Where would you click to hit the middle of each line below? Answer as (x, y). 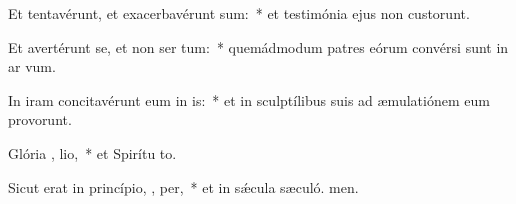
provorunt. (40, 119)
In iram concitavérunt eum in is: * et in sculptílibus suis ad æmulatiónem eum (249, 99)
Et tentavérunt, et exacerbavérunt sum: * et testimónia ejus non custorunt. (239, 13)
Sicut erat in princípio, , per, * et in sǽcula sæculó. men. (183, 186)
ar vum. (32, 66)
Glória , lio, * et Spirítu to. (92, 152)
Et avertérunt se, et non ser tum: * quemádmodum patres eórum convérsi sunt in (258, 46)
